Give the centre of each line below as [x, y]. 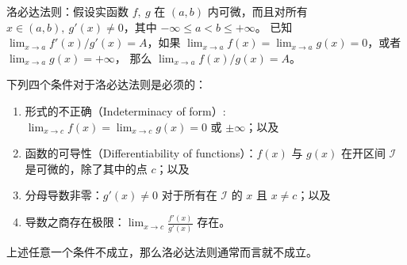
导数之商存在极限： [75, 222]
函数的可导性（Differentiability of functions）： [141, 153]
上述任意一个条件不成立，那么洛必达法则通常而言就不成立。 [162, 251]
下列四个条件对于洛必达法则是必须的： [106, 84]
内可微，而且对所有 [257, 11]
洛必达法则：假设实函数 [67, 11]
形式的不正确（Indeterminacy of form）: [125, 110]
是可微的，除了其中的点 [86, 168]
